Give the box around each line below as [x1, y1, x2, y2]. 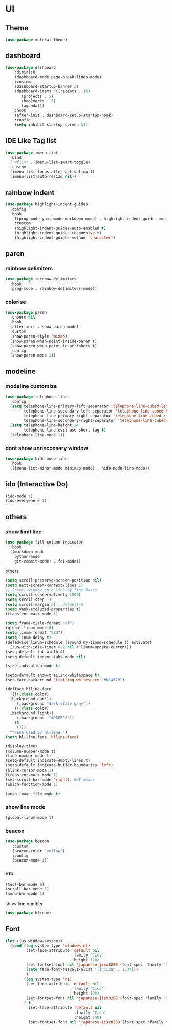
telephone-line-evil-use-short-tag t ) [24, 427, 106, 433]
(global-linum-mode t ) [5, 815, 54, 820]
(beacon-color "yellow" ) [12, 848, 66, 853]
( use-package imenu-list [5, 150, 58, 155]
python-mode [14, 554, 40, 559]
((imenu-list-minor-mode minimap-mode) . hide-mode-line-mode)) [10, 465, 150, 471]
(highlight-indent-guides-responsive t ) [14, 231, 102, 236]
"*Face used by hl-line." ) [10, 729, 68, 735]
